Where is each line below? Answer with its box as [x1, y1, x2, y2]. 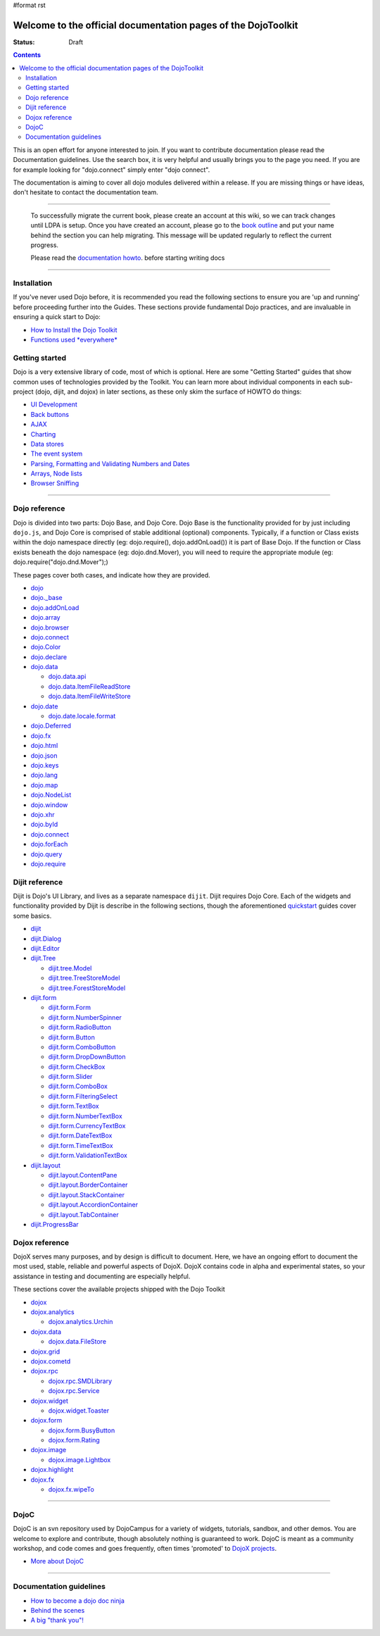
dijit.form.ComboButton [48, 1042, 116, 1051]
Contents [13, 51, 42, 59]
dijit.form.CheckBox [48, 1062, 106, 1070]
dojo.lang [30, 771, 58, 780]
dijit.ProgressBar [30, 1220, 79, 1228]
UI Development [30, 400, 77, 408]
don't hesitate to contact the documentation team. [13, 188, 158, 196]
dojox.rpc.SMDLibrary [48, 1377, 113, 1385]
